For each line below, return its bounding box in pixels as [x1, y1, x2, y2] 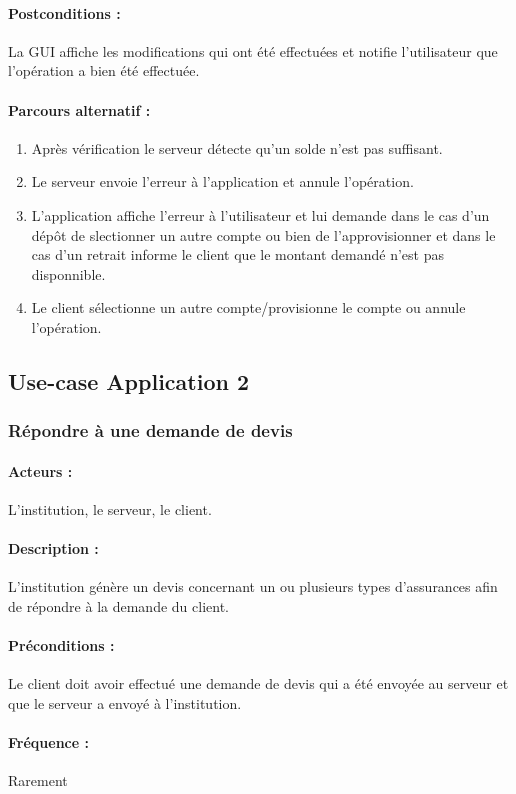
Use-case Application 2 [8, 365, 249, 396]
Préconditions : [8, 635, 115, 656]
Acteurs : [8, 460, 73, 481]
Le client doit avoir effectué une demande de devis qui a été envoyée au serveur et [8, 673, 509, 694]
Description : [8, 538, 99, 559]
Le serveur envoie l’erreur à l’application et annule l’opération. [31, 171, 414, 192]
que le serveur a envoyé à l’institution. [8, 692, 242, 713]
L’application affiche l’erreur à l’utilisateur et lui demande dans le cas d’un [31, 204, 490, 225]
